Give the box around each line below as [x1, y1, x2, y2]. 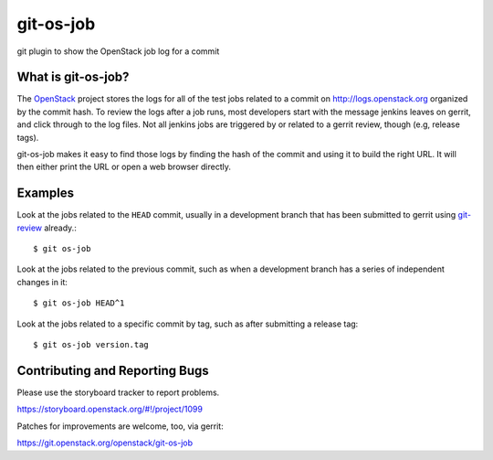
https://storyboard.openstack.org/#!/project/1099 [16, 403, 203, 415]
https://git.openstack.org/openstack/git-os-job [16, 437, 194, 448]
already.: [44, 222, 77, 233]
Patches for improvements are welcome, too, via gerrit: [16, 421, 224, 432]
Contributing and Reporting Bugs [16, 362, 209, 379]
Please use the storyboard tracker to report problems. [16, 387, 220, 398]
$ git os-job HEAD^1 [33, 298, 125, 308]
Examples [16, 186, 75, 201]
